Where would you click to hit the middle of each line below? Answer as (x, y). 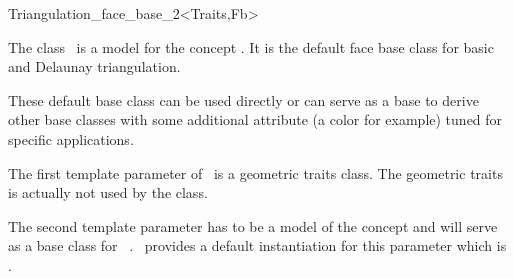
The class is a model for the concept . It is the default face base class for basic (251, 46)
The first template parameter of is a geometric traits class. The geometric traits (255, 172)
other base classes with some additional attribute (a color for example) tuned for (255, 119)
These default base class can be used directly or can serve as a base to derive (243, 99)
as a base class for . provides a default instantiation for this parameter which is (257, 245)
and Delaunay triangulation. (94, 66)
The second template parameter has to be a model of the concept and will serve (253, 225)
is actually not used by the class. (108, 192)
